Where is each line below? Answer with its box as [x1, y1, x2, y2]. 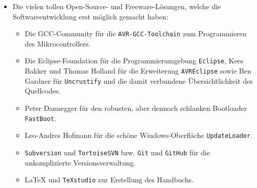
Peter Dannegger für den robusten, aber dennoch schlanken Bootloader [25, 103, 247, 113]
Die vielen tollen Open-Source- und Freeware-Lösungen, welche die [12, 1, 221, 11]
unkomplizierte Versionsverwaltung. [25, 157, 136, 168]
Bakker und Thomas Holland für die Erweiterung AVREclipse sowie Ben [25, 65, 251, 76]
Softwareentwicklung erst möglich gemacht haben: [12, 11, 169, 21]
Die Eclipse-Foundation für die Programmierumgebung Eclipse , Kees [25, 55, 244, 66]
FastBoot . [25, 112, 56, 123]
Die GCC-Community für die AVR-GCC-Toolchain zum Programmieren [25, 28, 247, 39]
